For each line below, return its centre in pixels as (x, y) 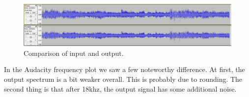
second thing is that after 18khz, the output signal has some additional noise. (120, 88)
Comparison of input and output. (74, 53)
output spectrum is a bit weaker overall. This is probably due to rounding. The (123, 79)
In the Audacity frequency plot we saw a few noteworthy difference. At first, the (124, 69)
